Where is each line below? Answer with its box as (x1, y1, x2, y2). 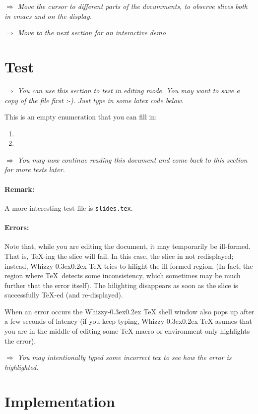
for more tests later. (4, 164, 65, 175)
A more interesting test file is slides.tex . (4, 202, 133, 213)
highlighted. (4, 361, 39, 372)
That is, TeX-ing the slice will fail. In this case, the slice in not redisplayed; (4, 250, 234, 261)
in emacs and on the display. (4, 10, 92, 21)
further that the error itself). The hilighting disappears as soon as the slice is (4, 280, 238, 290)
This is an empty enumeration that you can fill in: (4, 112, 157, 122)
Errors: (4, 222, 29, 233)
